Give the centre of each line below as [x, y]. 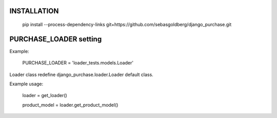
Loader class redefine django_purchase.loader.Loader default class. [81, 75]
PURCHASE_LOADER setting [56, 39]
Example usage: [26, 84]
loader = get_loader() [45, 96]
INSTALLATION [34, 11]
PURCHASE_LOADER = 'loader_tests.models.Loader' [78, 63]
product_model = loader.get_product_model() [70, 105]
